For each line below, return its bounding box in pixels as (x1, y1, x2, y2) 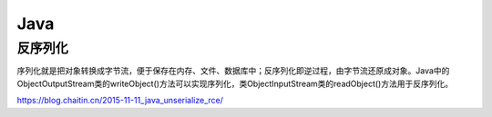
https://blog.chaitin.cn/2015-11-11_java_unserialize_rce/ (16, 95, 223, 106)
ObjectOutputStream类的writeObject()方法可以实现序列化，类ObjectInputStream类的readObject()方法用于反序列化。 (16, 78, 454, 89)
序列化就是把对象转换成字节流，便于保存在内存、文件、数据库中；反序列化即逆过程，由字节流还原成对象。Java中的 (16, 65, 450, 76)
